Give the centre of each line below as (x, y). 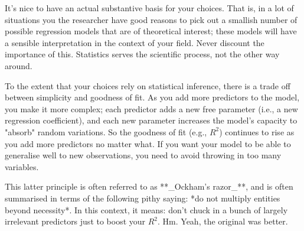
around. (19, 65)
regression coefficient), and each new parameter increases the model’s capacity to (151, 120)
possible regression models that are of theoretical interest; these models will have (151, 31)
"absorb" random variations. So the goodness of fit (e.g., (106, 131)
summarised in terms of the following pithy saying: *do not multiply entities (143, 198)
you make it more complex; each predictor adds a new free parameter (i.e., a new (151, 108)
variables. (22, 166)
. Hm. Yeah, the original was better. (223, 221)
